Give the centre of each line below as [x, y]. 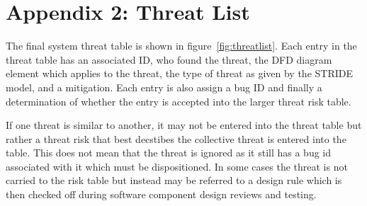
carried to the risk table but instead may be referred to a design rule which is [174, 180]
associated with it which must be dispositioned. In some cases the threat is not [177, 166]
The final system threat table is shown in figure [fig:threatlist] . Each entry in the [181, 46]
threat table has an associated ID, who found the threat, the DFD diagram [169, 59]
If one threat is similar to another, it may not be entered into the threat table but [184, 125]
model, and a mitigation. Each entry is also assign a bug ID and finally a [164, 87]
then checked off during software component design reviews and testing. [161, 194]
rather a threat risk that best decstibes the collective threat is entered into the [176, 138]
